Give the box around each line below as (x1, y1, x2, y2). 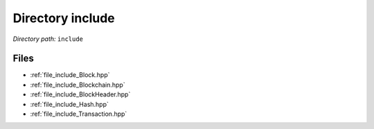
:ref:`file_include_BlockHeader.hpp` (30, 90, 131, 98)
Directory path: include (12, 35, 83, 43)
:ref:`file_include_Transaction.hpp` (30, 110, 127, 118)
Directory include (12, 10, 116, 26)
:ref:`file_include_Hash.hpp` (30, 100, 109, 108)
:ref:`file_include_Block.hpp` (30, 71, 110, 79)
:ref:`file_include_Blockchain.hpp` (30, 80, 125, 89)
